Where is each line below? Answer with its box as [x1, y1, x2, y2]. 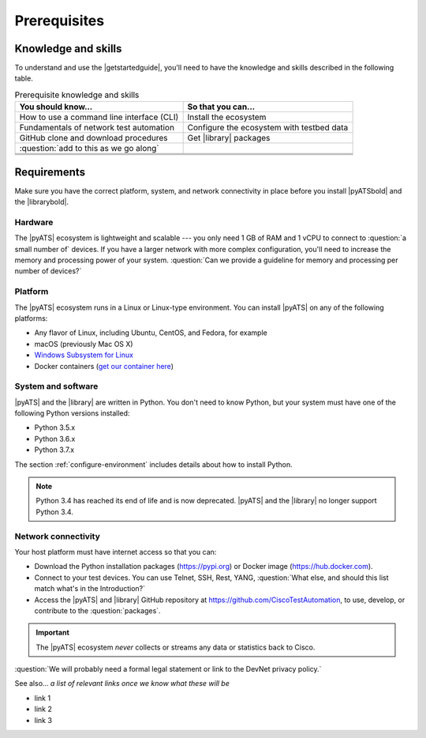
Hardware [14, 217, 54, 228]
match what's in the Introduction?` [34, 584, 146, 593]
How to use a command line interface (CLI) [19, 111, 179, 122]
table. [14, 73, 33, 83]
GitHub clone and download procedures [19, 133, 169, 144]
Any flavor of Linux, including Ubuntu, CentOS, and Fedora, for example [34, 328, 267, 337]
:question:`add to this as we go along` [19, 143, 159, 154]
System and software [14, 381, 99, 392]
